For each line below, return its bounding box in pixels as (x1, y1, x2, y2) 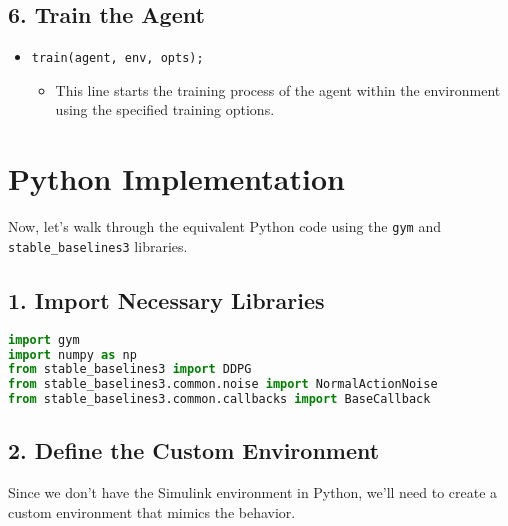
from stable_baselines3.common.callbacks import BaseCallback (8, 392, 431, 407)
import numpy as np (8, 347, 137, 362)
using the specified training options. (55, 99, 275, 120)
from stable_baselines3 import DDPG (8, 362, 252, 377)
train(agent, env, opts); (31, 51, 204, 66)
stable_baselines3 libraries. (8, 235, 188, 256)
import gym (8, 332, 80, 347)
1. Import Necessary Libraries (8, 284, 325, 315)
